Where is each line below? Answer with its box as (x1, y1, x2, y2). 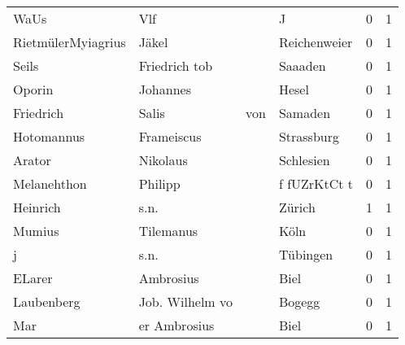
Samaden (278, 103, 331, 122)
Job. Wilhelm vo (138, 292, 233, 311)
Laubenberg (13, 292, 81, 311)
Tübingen (278, 245, 333, 264)
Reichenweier (278, 33, 353, 51)
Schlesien (278, 151, 330, 169)
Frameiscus (138, 127, 202, 146)
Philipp (138, 174, 181, 193)
